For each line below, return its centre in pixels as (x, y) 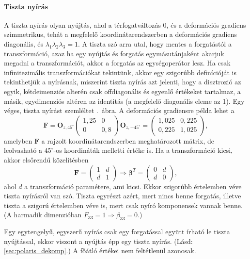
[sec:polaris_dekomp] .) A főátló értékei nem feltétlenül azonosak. (100, 251)
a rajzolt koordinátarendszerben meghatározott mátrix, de (128, 140)
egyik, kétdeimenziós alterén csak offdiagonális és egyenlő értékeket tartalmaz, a (122, 91)
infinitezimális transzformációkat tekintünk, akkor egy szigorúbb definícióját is (120, 72)
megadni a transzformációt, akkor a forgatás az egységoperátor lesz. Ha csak (117, 63)
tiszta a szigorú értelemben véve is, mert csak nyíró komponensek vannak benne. (123, 205)
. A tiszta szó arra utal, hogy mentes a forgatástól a (155, 43)
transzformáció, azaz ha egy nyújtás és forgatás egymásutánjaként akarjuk (114, 53)
